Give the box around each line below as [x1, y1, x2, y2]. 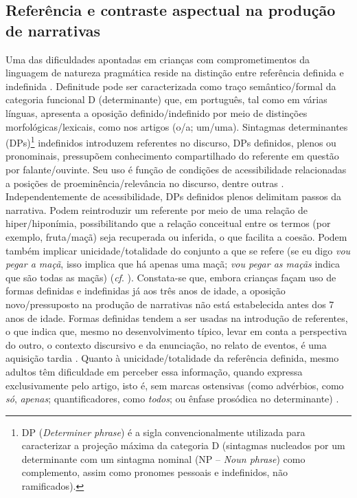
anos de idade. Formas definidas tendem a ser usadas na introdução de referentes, [5, 310, 348, 325]
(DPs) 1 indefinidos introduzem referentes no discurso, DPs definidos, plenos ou [5, 133, 336, 149]
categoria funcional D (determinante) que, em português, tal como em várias [5, 92, 327, 107]
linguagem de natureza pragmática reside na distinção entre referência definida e [5, 65, 344, 80]
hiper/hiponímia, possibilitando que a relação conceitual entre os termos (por [5, 216, 331, 230]
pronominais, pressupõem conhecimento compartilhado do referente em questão [5, 149, 339, 163]
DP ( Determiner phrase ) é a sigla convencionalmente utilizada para [21, 424, 306, 439]
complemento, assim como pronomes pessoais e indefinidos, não [21, 465, 288, 479]
